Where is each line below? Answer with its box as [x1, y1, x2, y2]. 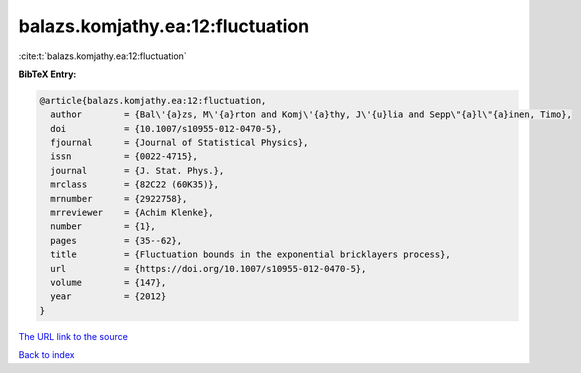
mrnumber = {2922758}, [50, 193, 188, 204]
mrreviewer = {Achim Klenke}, [50, 207, 214, 219]
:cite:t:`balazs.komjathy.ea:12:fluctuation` [18, 50, 187, 62]
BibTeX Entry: [18, 68, 77, 80]
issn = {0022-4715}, [50, 151, 199, 162]
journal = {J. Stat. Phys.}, [50, 165, 225, 176]
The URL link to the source [18, 330, 129, 342]
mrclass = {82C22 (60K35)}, [50, 179, 220, 190]
